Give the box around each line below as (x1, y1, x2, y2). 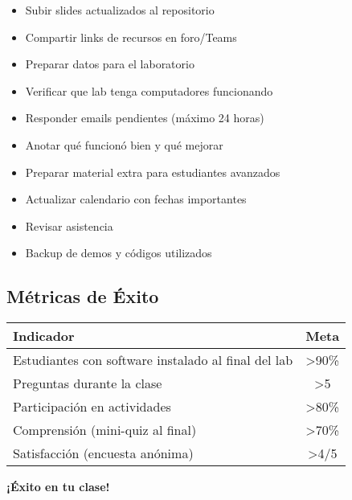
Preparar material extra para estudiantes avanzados (25, 163, 280, 180)
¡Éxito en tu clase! (6, 478, 110, 495)
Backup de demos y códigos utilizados (25, 244, 212, 261)
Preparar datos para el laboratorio (25, 55, 194, 72)
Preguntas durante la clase (13, 374, 162, 393)
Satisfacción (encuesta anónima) (13, 444, 194, 463)
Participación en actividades (13, 397, 171, 416)
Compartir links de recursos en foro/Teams (25, 28, 237, 45)
